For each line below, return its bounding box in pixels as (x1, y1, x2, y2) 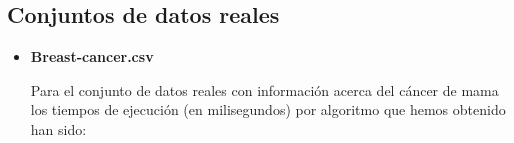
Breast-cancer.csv (30, 46, 154, 67)
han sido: (30, 118, 87, 139)
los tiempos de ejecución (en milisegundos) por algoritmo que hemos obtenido (30, 99, 506, 120)
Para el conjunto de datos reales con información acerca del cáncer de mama (30, 79, 499, 100)
